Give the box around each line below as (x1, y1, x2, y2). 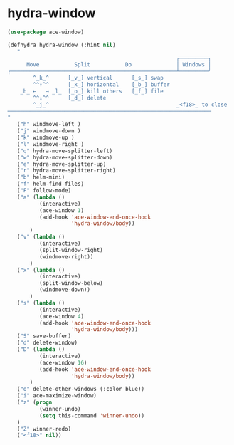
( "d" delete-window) (16, 340, 78, 347)
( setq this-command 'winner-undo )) (38, 412, 144, 419)
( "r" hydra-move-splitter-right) (16, 167, 116, 174)
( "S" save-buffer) (16, 333, 72, 340)
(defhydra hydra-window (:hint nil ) (7, 41, 116, 48)
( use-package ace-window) (7, 28, 84, 36)
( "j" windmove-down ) (16, 127, 81, 135)
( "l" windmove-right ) (16, 140, 84, 147)
